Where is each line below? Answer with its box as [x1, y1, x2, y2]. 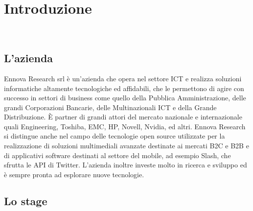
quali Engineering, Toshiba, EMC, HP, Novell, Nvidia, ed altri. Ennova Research [4, 121, 246, 131]
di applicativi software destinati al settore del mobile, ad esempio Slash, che [4, 150, 231, 160]
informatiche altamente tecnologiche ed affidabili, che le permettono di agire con [4, 83, 244, 93]
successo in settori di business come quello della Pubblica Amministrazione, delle [4, 93, 246, 103]
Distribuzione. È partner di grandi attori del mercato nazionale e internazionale [4, 112, 242, 122]
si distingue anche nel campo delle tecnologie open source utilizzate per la [4, 131, 225, 141]
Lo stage [4, 193, 47, 208]
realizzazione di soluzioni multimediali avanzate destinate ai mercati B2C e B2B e [4, 141, 249, 151]
